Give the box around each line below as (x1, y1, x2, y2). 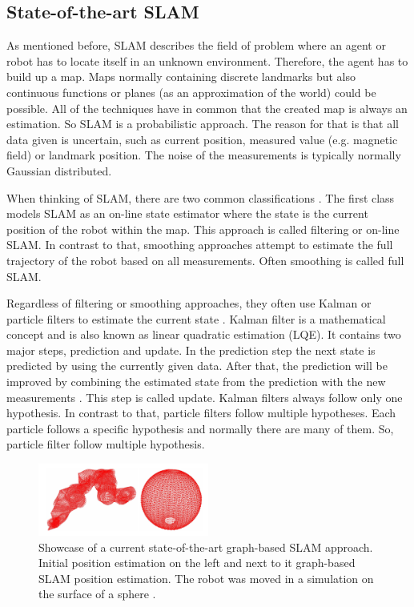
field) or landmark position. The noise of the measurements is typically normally (6, 147, 401, 163)
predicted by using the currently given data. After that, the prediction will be (6, 357, 388, 374)
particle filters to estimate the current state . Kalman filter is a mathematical (6, 310, 386, 327)
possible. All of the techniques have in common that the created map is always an (6, 99, 408, 116)
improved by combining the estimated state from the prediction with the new (6, 373, 386, 390)
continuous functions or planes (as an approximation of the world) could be (6, 83, 376, 100)
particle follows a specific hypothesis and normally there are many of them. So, (6, 420, 394, 436)
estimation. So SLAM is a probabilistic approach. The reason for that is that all (6, 115, 399, 132)
